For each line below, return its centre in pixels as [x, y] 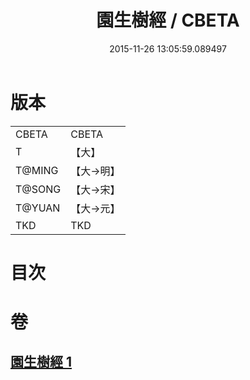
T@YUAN [38, 208]
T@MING [37, 170]
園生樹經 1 [41, 362]
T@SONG [38, 189]
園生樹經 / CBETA [168, 20]
